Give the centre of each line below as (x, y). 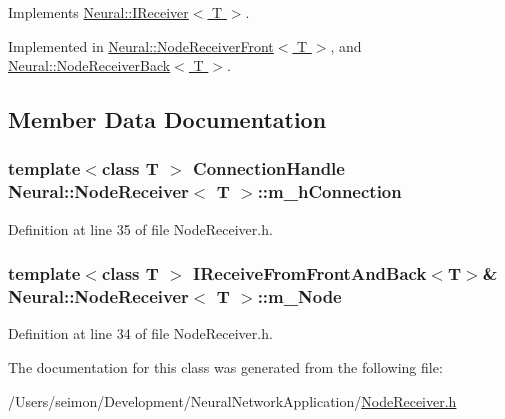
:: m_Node (299, 296)
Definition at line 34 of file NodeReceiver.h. (140, 333)
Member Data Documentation (167, 119)
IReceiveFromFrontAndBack (310, 273)
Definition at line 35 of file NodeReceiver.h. (140, 228)
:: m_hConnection (329, 191)
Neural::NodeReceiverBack (89, 65)
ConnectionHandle (269, 168)
